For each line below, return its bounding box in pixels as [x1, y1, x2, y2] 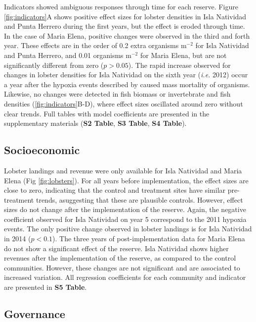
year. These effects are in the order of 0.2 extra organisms [4, 40, 179, 51]
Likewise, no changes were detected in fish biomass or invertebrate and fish [4, 89, 231, 99]
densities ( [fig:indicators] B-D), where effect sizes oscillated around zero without [4, 98, 243, 108]
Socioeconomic [4, 142, 80, 158]
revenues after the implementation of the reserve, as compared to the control [4, 253, 236, 263]
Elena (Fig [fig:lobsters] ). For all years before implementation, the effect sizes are [4, 175, 249, 185]
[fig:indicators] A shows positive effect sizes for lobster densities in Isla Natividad [4, 11, 247, 21]
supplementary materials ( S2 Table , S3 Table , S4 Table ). [4, 118, 187, 128]
